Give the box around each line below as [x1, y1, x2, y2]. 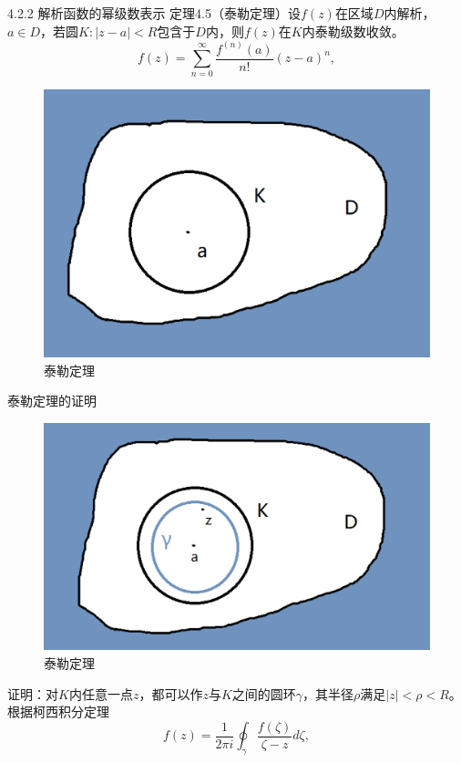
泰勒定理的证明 [7, 391, 97, 410]
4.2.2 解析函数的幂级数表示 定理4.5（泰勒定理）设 [7, 4, 302, 22]
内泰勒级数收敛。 [302, 21, 405, 40]
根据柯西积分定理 [7, 702, 109, 721]
